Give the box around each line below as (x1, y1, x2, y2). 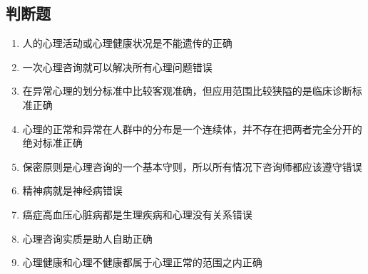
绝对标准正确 (22, 135, 83, 150)
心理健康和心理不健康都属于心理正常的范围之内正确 (22, 255, 262, 270)
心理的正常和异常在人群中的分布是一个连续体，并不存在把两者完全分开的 (22, 121, 362, 136)
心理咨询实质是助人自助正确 (22, 231, 153, 246)
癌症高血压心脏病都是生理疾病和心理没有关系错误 (22, 206, 252, 221)
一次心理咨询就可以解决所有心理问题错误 (22, 59, 213, 74)
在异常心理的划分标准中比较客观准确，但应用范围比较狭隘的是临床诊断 (22, 83, 352, 98)
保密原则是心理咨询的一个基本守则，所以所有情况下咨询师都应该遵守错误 (22, 159, 362, 174)
